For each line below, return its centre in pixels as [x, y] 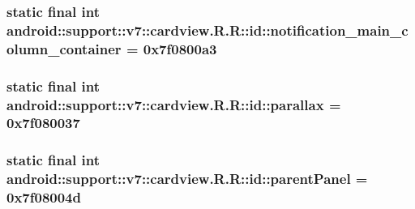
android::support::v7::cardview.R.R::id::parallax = [174, 104]
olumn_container [64, 48]
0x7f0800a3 [180, 48]
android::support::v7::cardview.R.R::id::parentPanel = [187, 179]
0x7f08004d [44, 197]
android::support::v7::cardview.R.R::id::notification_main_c [207, 30]
